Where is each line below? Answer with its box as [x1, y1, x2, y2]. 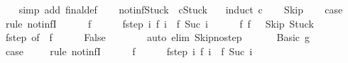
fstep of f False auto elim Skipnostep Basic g [5, 30, 310, 45]
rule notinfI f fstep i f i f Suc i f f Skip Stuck [5, 16, 314, 30]
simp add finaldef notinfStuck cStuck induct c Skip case [18, 2, 343, 16]
